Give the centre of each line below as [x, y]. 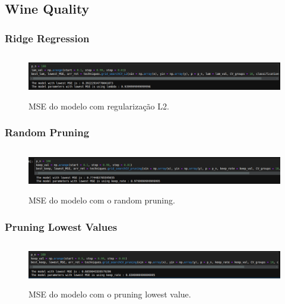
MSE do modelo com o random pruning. [102, 200]
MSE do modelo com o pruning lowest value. [110, 294]
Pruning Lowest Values [61, 226]
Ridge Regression [47, 38]
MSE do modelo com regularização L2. [99, 106]
